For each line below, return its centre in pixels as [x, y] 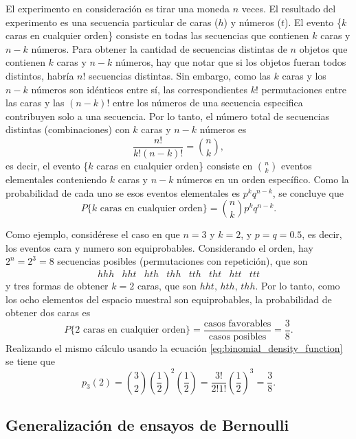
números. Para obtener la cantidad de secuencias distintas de [159, 48]
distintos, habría [40, 75]
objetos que [323, 48]
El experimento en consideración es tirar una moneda [118, 8]
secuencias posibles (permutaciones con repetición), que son [182, 261]
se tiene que [31, 361]
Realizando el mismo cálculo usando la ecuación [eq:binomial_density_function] [174, 347]
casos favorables [237, 323]
